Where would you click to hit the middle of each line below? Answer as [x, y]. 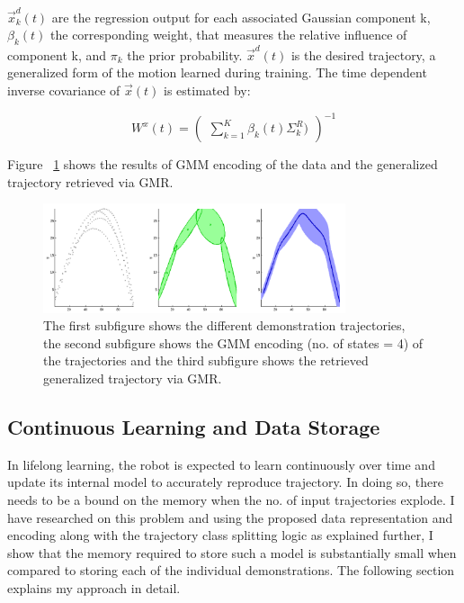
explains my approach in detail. [94, 588]
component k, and [57, 54]
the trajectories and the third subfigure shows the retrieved [206, 360]
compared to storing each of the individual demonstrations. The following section [231, 570]
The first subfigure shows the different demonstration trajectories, [224, 325]
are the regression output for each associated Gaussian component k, [241, 17]
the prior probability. [185, 54]
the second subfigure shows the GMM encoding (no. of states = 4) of [233, 342]
